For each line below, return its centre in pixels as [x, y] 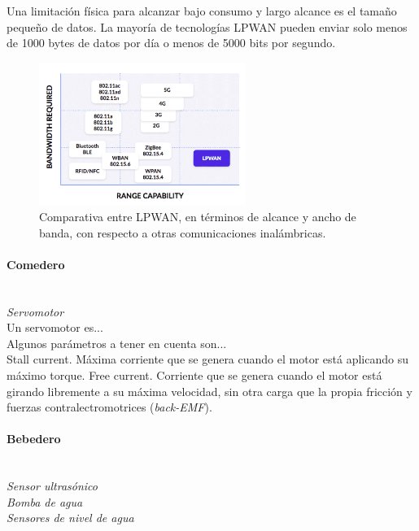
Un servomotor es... [55, 327]
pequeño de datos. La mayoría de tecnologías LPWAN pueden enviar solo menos [207, 26]
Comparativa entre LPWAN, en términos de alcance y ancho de [198, 216]
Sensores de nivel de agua [70, 518]
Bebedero [34, 439]
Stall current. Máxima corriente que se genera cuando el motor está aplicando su [207, 359]
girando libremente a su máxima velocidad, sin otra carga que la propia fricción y [209, 391]
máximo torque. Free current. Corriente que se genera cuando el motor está [194, 374]
